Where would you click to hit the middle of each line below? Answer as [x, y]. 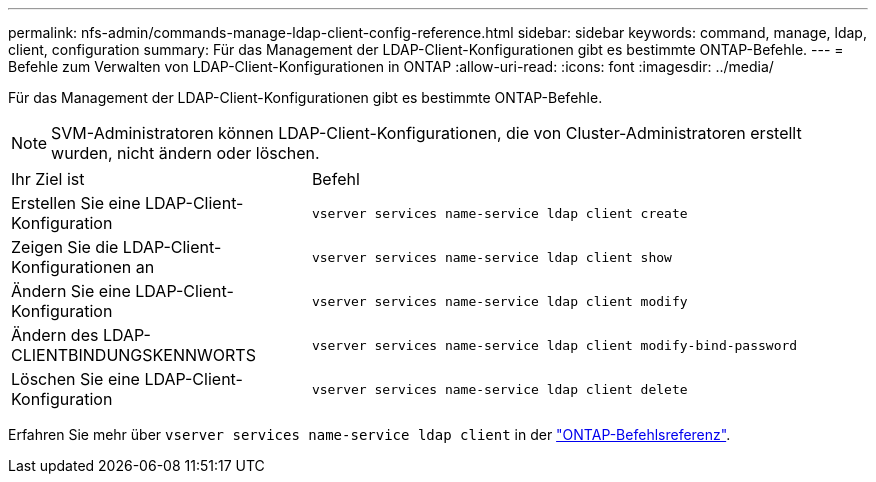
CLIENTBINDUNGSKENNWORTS [133, 355]
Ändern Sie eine [71, 291]
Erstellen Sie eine [76, 203]
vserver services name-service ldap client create [499, 213]
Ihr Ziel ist [48, 179]
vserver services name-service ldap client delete [499, 389]
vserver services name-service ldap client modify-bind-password [554, 345]
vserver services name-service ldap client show [491, 257]
